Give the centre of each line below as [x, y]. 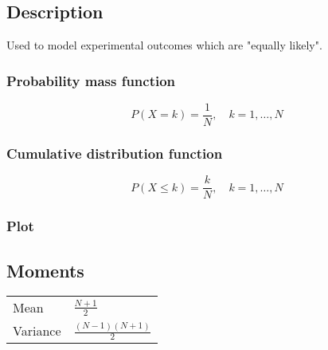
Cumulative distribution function [115, 153]
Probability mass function [91, 80]
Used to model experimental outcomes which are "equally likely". [164, 45]
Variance [37, 331]
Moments [45, 270]
